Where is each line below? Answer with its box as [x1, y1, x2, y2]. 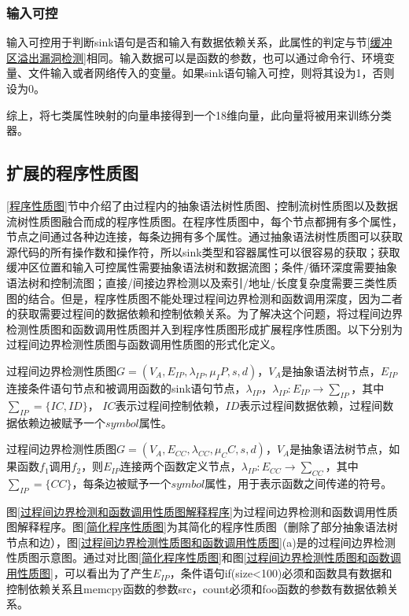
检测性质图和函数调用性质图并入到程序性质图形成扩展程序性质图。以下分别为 [6, 320, 403, 337]
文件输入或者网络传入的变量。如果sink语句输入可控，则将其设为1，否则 [28, 65, 395, 81]
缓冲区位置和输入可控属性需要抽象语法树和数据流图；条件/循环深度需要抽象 [6, 259, 397, 275]
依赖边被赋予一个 [17, 414, 105, 430]
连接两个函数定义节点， [120, 458, 241, 474]
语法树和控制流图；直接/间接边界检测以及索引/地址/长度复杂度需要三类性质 [6, 274, 397, 290]
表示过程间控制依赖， [115, 397, 226, 413]
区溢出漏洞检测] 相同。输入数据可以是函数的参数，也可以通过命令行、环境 [6, 49, 384, 65]
